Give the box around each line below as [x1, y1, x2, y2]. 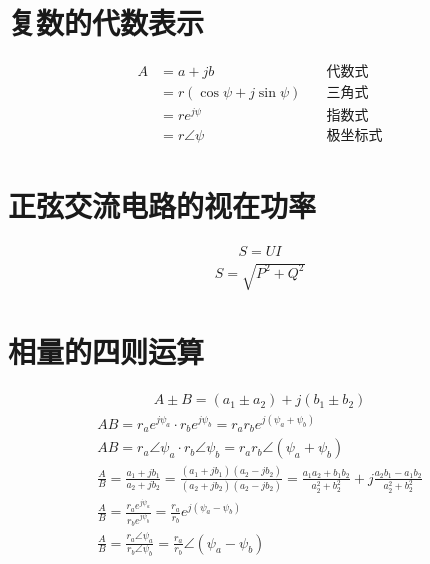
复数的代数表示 [8, 2, 205, 43]
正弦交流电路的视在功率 [8, 184, 317, 225]
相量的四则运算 [8, 331, 205, 372]
